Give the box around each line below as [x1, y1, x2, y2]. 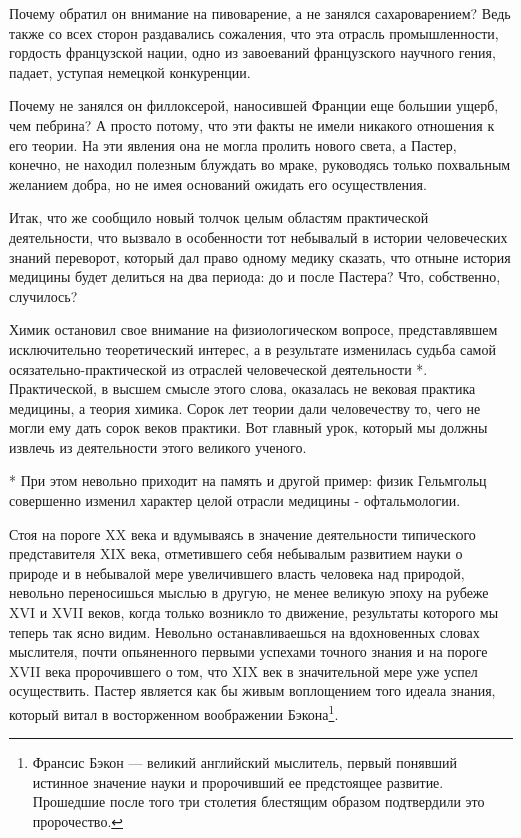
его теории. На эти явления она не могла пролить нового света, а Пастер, [9, 134, 457, 155]
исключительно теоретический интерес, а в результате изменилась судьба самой [9, 338, 496, 359]
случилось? [9, 285, 78, 306]
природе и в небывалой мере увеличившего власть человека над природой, [9, 562, 465, 583]
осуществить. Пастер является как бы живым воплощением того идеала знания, [9, 680, 496, 701]
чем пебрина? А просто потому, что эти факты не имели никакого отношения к [9, 114, 495, 135]
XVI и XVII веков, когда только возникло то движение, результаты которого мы [9, 602, 499, 623]
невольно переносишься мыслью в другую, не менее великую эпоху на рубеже [9, 582, 489, 603]
